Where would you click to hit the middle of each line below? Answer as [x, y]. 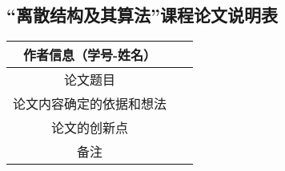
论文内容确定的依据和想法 [90, 104]
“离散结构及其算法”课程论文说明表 [142, 15]
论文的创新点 [90, 128]
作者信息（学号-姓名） [90, 55]
